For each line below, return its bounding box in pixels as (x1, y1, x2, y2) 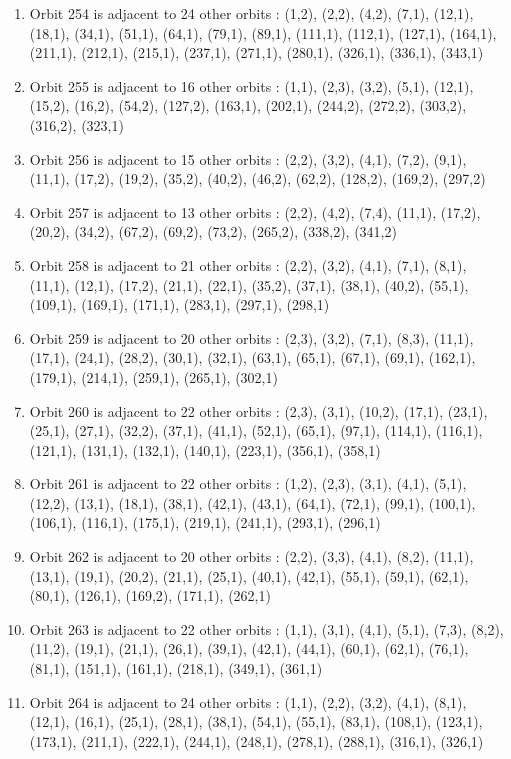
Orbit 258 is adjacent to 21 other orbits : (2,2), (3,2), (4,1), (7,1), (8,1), (29, 254, 467, 275)
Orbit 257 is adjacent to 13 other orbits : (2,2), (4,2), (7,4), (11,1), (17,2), (29, 201, 481, 222)
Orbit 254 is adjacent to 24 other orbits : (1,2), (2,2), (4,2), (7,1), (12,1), (29, 3, 474, 23)
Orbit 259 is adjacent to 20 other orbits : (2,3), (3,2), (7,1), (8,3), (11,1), (29, 327, 474, 348)
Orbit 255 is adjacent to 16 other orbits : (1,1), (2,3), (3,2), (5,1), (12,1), (29, 75, 474, 96)
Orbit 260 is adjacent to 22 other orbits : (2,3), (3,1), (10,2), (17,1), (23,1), (29, 400, 488, 421)
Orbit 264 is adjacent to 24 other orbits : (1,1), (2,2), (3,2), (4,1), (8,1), (29, 691, 467, 712)
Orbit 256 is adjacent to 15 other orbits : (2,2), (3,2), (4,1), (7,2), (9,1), (29, 148, 467, 169)
